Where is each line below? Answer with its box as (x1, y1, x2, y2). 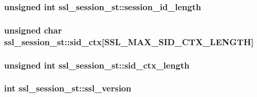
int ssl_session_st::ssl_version (4, 82, 131, 94)
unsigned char (4, 23, 62, 36)
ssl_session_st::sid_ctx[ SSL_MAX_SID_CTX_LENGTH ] (4, 35, 254, 48)
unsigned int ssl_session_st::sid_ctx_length (4, 58, 190, 71)
